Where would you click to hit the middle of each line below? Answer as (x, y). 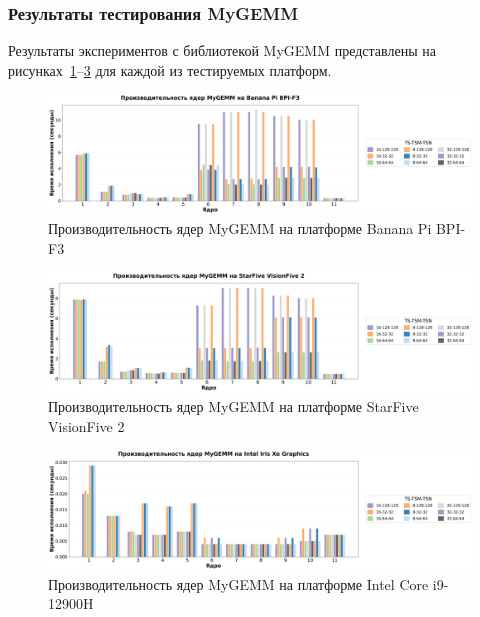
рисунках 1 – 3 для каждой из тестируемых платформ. (170, 69)
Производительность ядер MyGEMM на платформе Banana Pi (240, 228)
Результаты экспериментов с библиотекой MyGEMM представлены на (222, 50)
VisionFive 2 (86, 425)
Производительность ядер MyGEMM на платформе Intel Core (238, 583)
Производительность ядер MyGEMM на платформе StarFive (233, 405)
